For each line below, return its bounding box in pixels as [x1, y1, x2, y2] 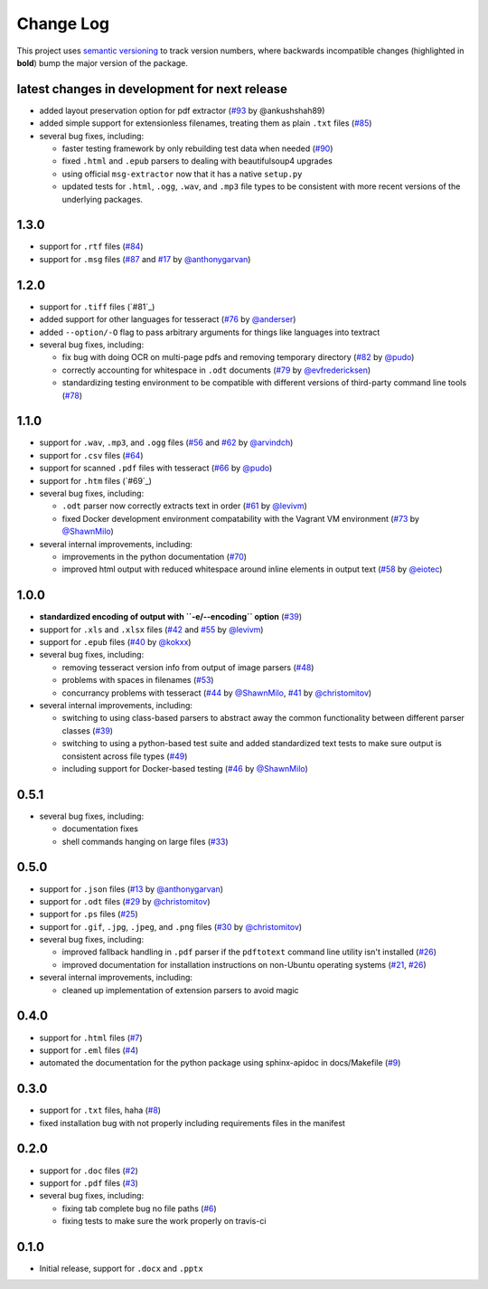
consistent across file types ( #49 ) [61, 751, 188, 762]
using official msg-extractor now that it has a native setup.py [61, 168, 303, 179]
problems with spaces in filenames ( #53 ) [61, 675, 214, 686]
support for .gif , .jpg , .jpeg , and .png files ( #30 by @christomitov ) [39, 921, 303, 932]
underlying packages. [61, 194, 144, 204]
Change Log [16, 14, 110, 33]
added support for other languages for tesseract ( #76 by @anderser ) [39, 314, 296, 325]
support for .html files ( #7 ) [39, 1032, 144, 1043]
